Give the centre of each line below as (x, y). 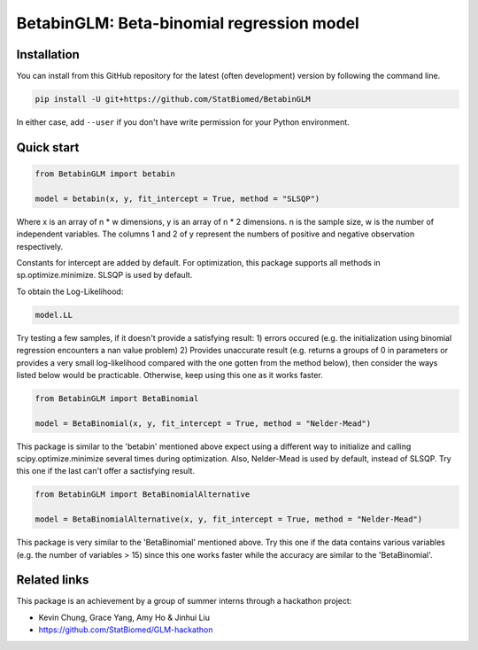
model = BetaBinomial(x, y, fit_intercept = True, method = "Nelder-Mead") (203, 423)
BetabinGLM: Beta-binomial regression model (188, 23)
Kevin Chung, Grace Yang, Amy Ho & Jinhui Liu (124, 617)
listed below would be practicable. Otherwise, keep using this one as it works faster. (170, 375)
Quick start (48, 147)
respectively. (40, 246)
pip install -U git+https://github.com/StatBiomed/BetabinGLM (173, 99)
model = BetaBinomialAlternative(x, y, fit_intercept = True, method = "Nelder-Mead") (229, 519)
